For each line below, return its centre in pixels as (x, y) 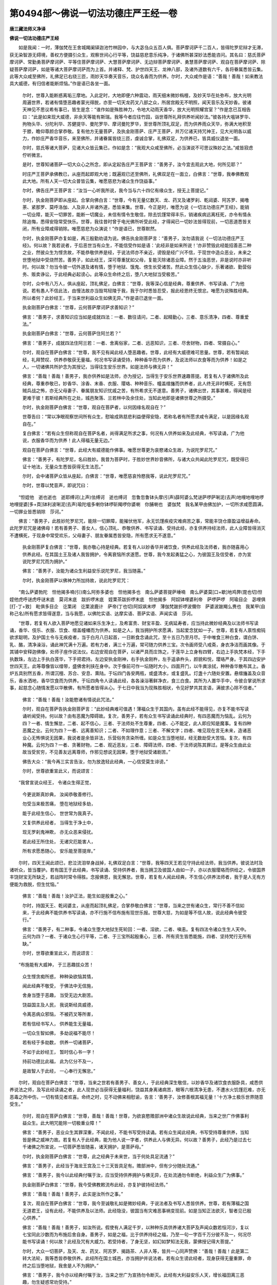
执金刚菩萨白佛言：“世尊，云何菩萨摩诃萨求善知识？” (78, 307)
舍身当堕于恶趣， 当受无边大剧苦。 (59, 995)
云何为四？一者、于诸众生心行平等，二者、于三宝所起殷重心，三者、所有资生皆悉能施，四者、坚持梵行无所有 (137, 937)
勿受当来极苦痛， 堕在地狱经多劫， (59, 804)
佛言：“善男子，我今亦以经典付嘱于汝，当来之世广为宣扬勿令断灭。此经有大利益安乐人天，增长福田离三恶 (133, 1275)
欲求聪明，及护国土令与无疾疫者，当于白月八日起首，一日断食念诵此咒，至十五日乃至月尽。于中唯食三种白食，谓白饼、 (135, 637)
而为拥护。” (56, 561)
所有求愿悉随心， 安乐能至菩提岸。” (59, 851)
